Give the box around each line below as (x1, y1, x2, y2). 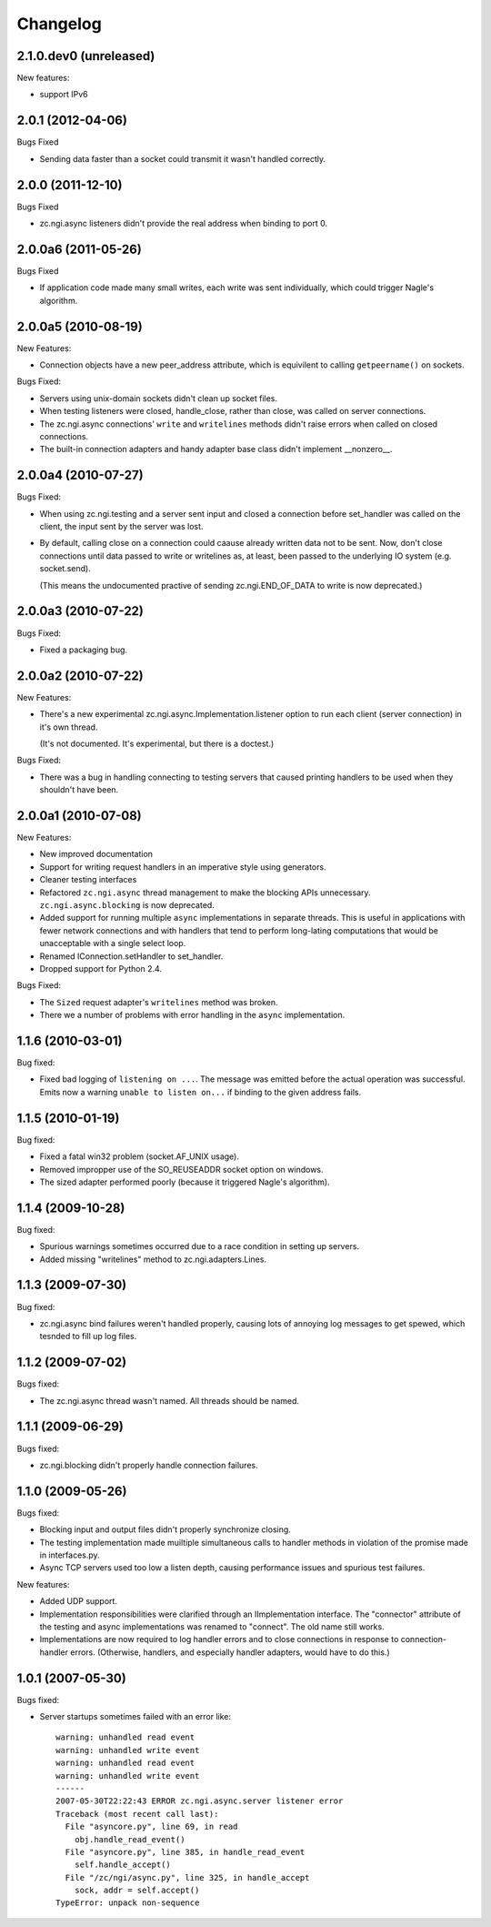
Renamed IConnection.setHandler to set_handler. (39, 951, 224, 962)
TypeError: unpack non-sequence (55, 1898, 200, 1908)
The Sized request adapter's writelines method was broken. (39, 996, 278, 1007)
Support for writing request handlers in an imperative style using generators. (39, 861, 326, 873)
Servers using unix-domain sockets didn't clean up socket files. (39, 392, 277, 404)
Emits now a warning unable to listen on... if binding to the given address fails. (39, 1086, 362, 1097)
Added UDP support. (39, 1596, 118, 1607)
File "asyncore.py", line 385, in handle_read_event (65, 1847, 306, 1857)
